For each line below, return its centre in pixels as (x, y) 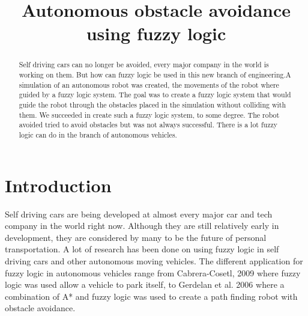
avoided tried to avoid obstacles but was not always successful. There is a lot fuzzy (148, 125)
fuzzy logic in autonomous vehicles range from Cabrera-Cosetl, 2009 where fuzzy (153, 272)
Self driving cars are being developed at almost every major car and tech (139, 214)
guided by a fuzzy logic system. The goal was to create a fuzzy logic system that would (155, 95)
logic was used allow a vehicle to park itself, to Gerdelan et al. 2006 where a (145, 284)
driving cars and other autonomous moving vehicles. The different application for (154, 260)
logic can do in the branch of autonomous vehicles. (98, 134)
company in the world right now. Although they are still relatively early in (142, 226)
